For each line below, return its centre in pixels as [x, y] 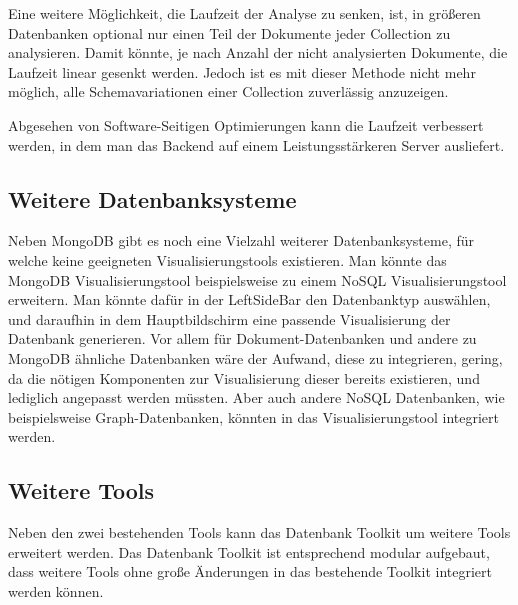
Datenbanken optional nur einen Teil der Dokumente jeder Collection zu [229, 32]
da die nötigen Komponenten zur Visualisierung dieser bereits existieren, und [244, 377]
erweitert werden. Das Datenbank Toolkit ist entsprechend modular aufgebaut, [249, 551]
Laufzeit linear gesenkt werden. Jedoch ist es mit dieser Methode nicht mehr [242, 71]
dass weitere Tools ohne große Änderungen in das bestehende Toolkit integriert [250, 571]
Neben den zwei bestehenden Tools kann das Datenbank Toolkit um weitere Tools [259, 532]
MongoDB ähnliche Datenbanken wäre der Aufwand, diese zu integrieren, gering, [255, 357]
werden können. [56, 590]
